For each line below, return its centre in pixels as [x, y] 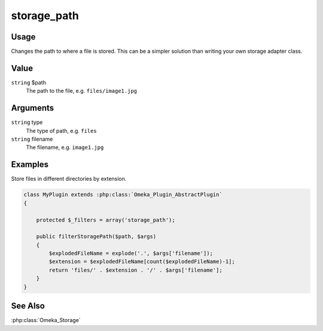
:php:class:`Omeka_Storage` [46, 320]
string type [27, 122]
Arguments [33, 108]
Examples [30, 165]
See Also [28, 306]
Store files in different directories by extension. [69, 179]
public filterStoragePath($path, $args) [96, 237]
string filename [32, 139]
